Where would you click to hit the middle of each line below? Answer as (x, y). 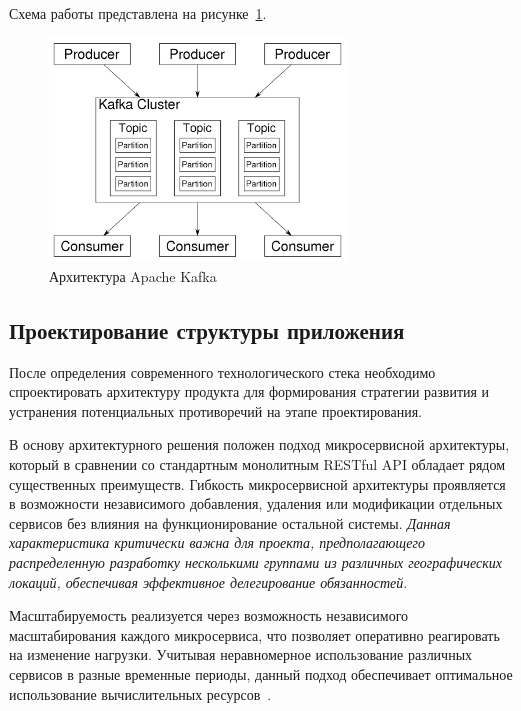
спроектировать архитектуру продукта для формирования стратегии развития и (249, 391)
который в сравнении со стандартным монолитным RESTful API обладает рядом (257, 463)
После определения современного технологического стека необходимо (222, 371)
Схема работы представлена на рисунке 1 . (138, 13)
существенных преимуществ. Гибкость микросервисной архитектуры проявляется (257, 483)
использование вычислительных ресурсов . (140, 693)
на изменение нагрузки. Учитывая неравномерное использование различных (241, 654)
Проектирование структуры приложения (207, 329)
